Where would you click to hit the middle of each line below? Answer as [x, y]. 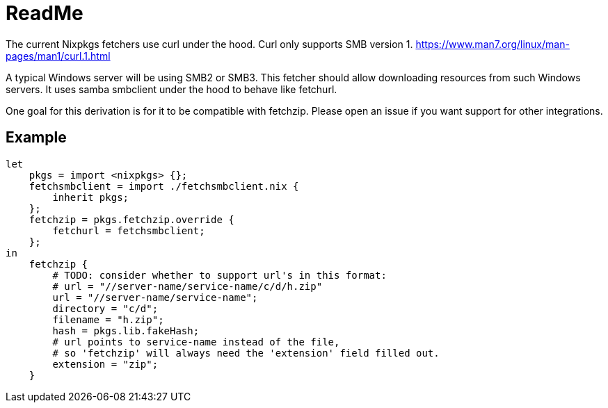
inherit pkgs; [91, 197]
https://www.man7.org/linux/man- [493, 44]
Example [36, 138]
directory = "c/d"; [105, 308]
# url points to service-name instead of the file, [196, 342]
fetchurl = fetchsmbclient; [129, 230]
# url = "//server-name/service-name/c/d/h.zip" [187, 286]
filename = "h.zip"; [108, 319]
